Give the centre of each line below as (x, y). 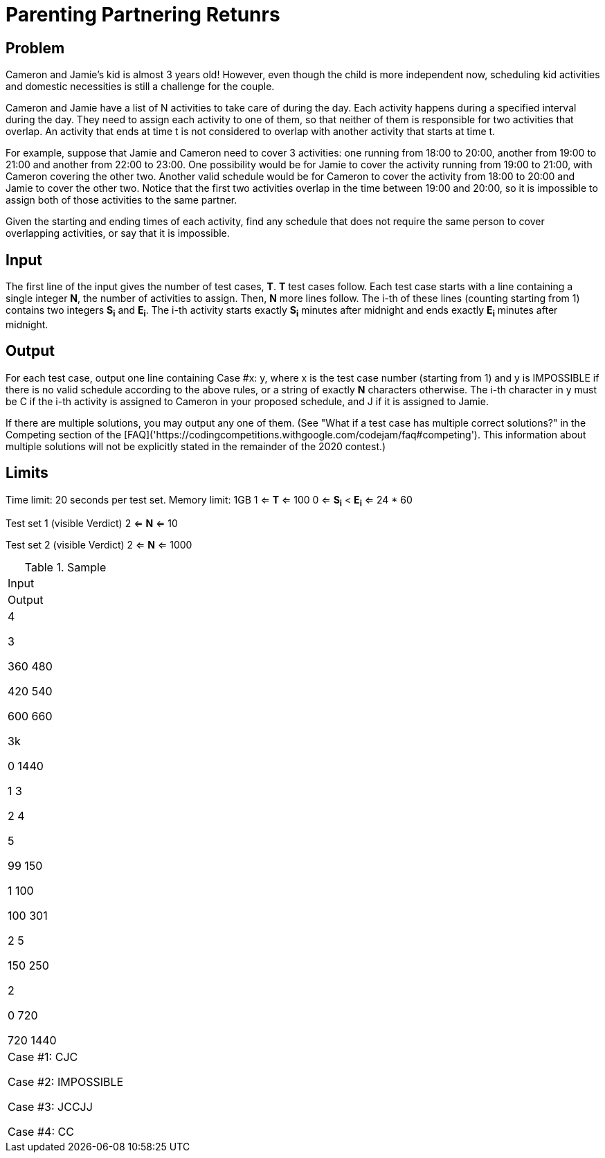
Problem (35, 48)
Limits (27, 473)
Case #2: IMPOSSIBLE (66, 1082)
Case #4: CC (41, 1132)
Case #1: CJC (43, 1057)
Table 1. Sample (65, 568)
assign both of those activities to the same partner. (121, 200)
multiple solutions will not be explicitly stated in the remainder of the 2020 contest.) (196, 446)
